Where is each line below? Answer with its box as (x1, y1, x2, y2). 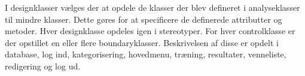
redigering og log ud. (5, 59, 81, 72)
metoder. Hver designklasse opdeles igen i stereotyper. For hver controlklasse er (5, 25, 295, 37)
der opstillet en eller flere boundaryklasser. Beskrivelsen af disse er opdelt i (5, 36, 279, 48)
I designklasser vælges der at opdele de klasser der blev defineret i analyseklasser (5, 1, 300, 13)
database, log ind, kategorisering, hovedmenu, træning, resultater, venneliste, (5, 48, 286, 60)
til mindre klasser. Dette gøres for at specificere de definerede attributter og (5, 13, 282, 25)
